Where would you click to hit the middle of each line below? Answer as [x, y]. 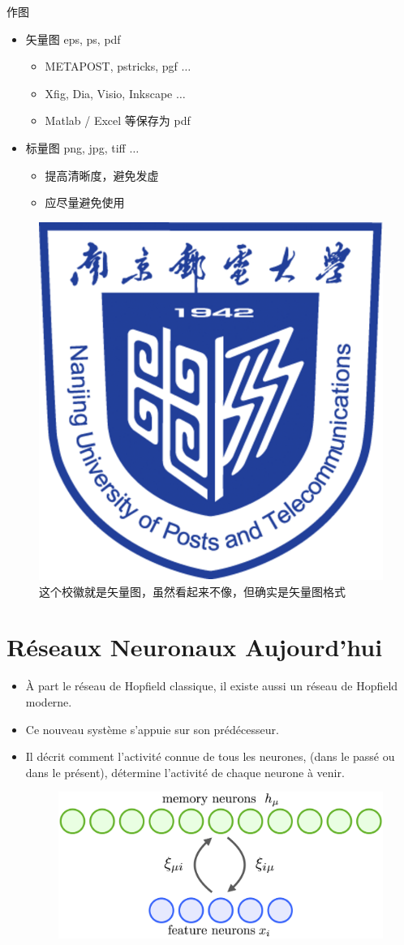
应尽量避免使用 [85, 202]
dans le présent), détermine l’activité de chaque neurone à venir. [185, 772]
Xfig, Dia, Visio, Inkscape [109, 93]
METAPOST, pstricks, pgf [111, 66]
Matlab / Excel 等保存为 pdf [118, 120]
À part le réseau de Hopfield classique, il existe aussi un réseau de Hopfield [212, 686]
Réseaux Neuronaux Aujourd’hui [195, 647]
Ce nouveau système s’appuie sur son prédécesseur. [152, 729]
